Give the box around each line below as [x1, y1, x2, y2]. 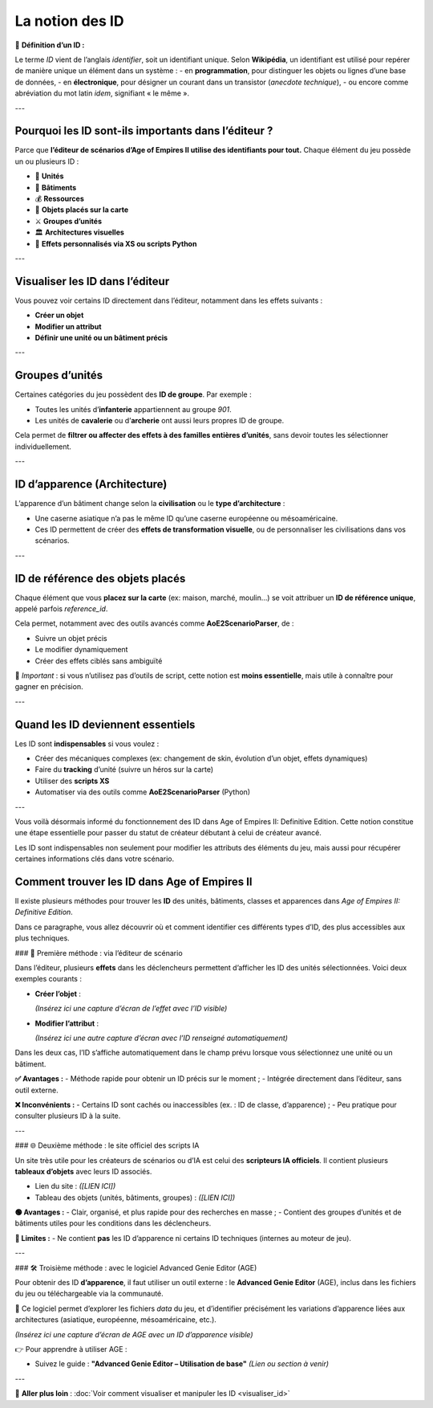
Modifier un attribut [34, 321, 102, 331]
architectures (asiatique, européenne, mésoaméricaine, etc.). [14, 1315, 216, 1324]
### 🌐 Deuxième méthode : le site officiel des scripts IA [14, 1141, 200, 1150]
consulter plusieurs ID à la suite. [14, 1111, 121, 1120]
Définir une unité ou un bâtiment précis [34, 333, 168, 342]
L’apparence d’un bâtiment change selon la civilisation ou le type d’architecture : [14, 499, 285, 508]
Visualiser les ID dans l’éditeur [14, 274, 170, 288]
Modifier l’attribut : [34, 1018, 99, 1028]
